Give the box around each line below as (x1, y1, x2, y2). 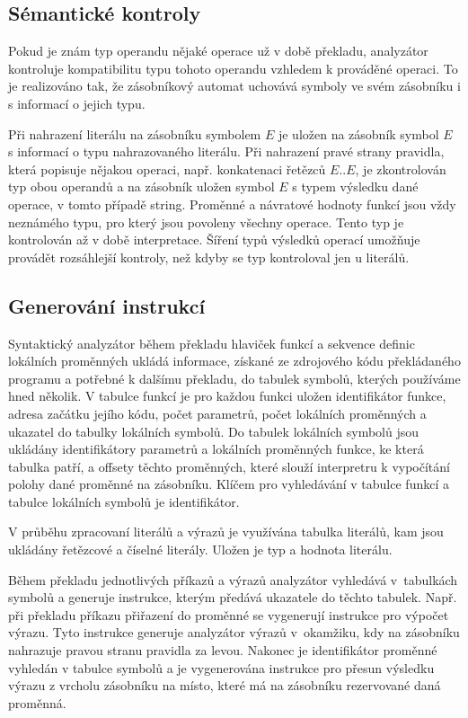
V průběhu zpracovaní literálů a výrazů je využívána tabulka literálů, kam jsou (8, 522, 444, 541)
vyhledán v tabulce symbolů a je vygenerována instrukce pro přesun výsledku (8, 658, 435, 677)
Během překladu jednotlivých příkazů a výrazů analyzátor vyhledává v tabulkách (8, 570, 458, 589)
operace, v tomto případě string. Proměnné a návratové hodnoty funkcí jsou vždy (8, 194, 456, 213)
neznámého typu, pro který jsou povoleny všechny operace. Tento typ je (8, 212, 404, 231)
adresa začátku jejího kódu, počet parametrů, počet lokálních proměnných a (8, 403, 427, 422)
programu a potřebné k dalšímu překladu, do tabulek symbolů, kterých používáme (8, 368, 461, 387)
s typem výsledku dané (292, 177, 419, 196)
